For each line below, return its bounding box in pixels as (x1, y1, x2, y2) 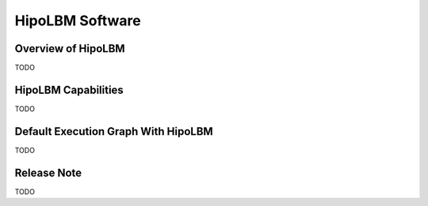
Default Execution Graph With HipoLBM (14, 125, 213, 138)
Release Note (14, 166, 82, 179)
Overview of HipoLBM (14, 42, 126, 55)
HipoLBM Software (14, 12, 142, 29)
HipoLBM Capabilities (14, 83, 124, 96)
